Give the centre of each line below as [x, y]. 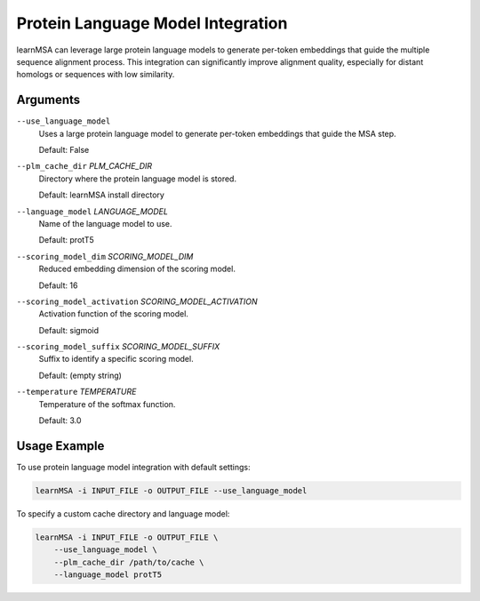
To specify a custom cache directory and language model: [123, 513]
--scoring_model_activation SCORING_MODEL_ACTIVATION [137, 301]
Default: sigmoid [69, 330]
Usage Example [60, 446]
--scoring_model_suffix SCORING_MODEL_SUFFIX [118, 347]
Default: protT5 [66, 240]
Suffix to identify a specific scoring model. [116, 359]
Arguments [48, 100]
